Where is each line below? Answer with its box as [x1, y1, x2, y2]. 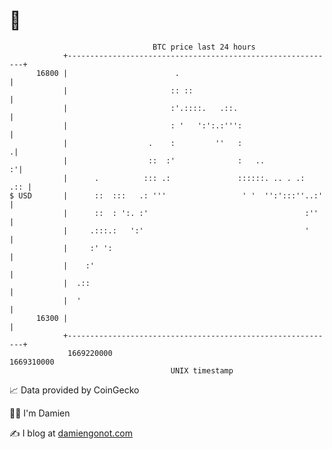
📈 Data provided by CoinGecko [9, 384, 140, 396]
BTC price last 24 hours [152, 42, 256, 52]
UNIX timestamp [170, 365, 234, 376]
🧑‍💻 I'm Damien [9, 407, 71, 419]
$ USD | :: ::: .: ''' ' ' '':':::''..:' [9, 190, 324, 201]
